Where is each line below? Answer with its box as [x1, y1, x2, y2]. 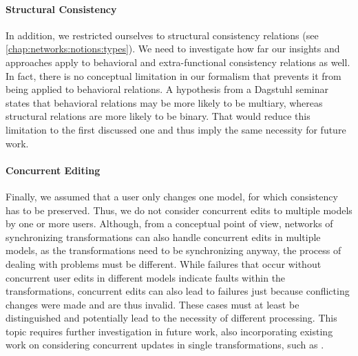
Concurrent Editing [6, 163, 101, 177]
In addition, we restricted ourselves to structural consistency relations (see [6, 28, 319, 42]
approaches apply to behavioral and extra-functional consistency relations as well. [6, 54, 350, 69]
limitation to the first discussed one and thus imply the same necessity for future [6, 122, 346, 136]
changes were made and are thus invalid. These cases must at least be [6, 297, 299, 311]
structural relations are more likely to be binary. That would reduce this [6, 109, 310, 123]
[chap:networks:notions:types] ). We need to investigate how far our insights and [6, 41, 340, 56]
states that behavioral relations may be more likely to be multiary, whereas [6, 95, 323, 109]
